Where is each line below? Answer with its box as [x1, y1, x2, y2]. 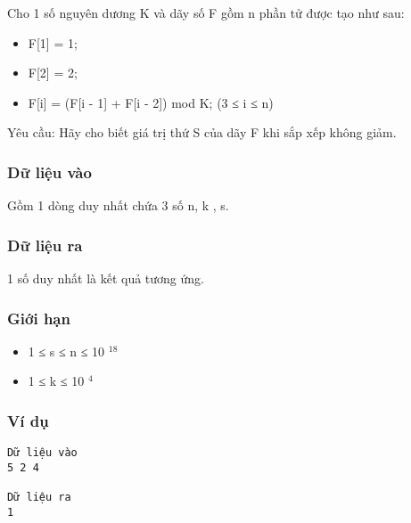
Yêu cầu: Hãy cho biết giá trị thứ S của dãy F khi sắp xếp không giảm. [7, 123, 397, 142]
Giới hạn [7, 306, 70, 329]
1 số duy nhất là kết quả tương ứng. [7, 269, 204, 287]
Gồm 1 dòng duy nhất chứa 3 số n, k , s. [7, 196, 229, 215]
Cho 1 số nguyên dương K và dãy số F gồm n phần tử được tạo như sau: [7, 4, 405, 21]
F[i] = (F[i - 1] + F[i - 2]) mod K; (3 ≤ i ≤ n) [28, 93, 274, 111]
